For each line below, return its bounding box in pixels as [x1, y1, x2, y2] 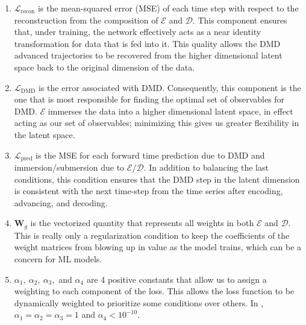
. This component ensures [192, 13, 287, 26]
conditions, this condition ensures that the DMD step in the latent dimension [14, 172, 300, 185]
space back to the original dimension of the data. [14, 60, 195, 73]
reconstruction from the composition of [14, 13, 158, 26]
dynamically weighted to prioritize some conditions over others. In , [14, 296, 264, 309]
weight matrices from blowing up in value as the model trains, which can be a [14, 241, 302, 253]
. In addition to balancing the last [143, 160, 269, 173]
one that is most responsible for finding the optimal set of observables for [14, 93, 285, 106]
